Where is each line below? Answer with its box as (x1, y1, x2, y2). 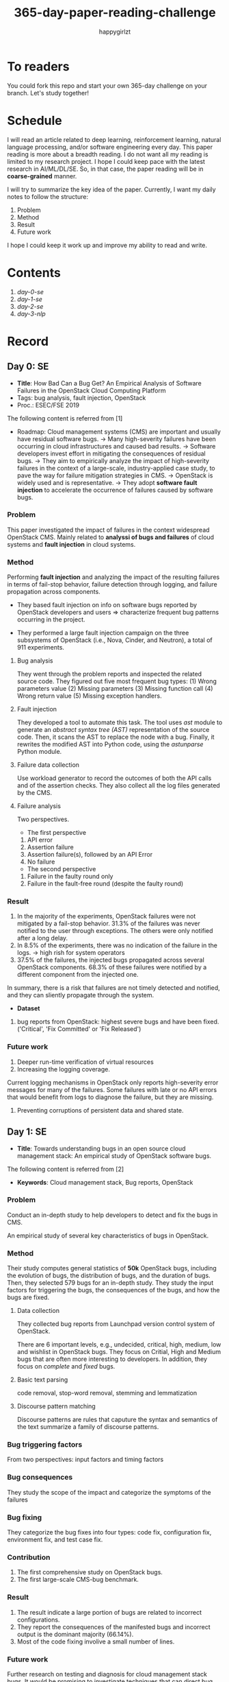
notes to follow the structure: (7, 192, 89, 200)
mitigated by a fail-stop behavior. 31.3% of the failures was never (16, 919, 200, 927)
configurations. (16, 1615, 60, 1624)
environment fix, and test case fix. (7, 1535, 103, 1544)
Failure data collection (16, 761, 80, 769)
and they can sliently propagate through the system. (7, 991, 154, 999)
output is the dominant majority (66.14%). (16, 1630, 134, 1638)
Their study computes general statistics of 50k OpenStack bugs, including (7, 1264, 217, 1272)
